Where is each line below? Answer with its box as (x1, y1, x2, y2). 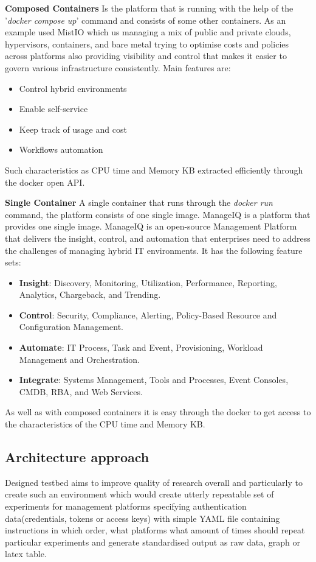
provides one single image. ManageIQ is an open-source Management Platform (5, 220, 297, 233)
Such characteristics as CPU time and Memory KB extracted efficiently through (5, 163, 303, 176)
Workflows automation (19, 143, 103, 156)
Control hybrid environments (19, 82, 127, 94)
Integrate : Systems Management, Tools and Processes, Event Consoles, (19, 373, 289, 386)
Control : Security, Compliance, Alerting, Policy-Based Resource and (19, 308, 277, 321)
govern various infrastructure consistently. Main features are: (5, 61, 231, 74)
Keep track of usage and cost (19, 122, 127, 135)
